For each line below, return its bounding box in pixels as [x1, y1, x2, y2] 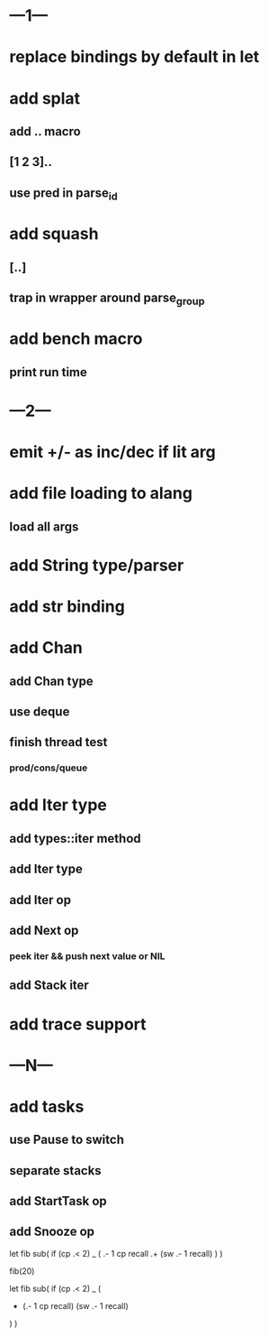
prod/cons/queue [9, 761, 88, 774]
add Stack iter [9, 978, 90, 993]
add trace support [9, 1014, 147, 1034]
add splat [9, 88, 81, 108]
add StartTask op [9, 1194, 108, 1209]
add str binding [9, 596, 126, 616]
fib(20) [9, 1265, 35, 1277]
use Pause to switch [9, 1132, 124, 1148]
